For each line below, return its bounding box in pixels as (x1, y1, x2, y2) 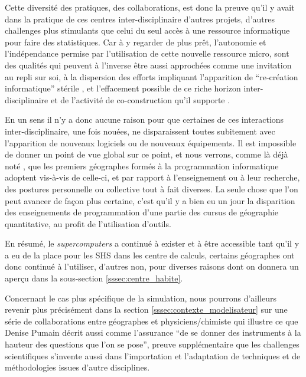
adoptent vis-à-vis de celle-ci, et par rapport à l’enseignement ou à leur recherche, (5, 171, 300, 183)
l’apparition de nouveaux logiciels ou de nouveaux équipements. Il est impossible (5, 136, 297, 149)
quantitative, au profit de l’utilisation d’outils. (5, 217, 171, 230)
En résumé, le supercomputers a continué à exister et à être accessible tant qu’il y (5, 237, 300, 250)
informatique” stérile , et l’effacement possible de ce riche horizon (5, 82, 241, 94)
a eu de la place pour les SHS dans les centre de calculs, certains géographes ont (5, 248, 295, 261)
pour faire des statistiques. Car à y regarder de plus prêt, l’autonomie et (5, 35, 266, 48)
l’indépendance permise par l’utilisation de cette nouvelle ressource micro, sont (5, 47, 289, 60)
